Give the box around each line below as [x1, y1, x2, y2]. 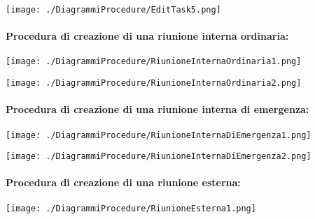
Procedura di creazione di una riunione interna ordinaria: [6, 29, 289, 43]
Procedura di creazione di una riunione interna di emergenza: [6, 102, 309, 116]
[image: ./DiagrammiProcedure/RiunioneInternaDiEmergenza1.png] [6, 130, 311, 140]
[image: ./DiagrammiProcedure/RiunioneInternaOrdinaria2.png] [6, 78, 302, 89]
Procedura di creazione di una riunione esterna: [6, 175, 241, 190]
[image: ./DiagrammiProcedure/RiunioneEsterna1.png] [6, 203, 256, 213]
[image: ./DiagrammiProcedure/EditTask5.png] [6, 5, 221, 15]
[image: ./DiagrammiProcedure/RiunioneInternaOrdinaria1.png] [6, 56, 302, 67]
